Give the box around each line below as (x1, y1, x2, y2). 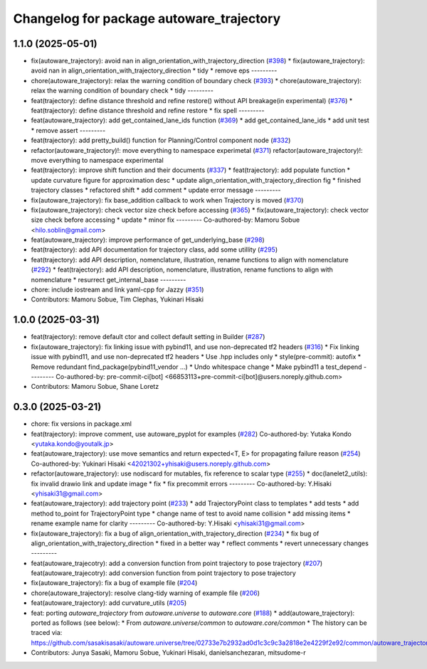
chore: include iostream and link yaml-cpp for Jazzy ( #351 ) (31, 285, 204, 294)
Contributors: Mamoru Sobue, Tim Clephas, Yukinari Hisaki (31, 295, 204, 304)
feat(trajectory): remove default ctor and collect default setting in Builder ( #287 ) (31, 333, 265, 341)
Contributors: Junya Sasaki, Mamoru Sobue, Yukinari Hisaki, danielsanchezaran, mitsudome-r (31, 648, 306, 657)
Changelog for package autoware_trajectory (13, 11, 281, 26)
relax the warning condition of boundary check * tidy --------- (31, 86, 213, 95)
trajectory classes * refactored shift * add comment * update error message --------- (31, 186, 281, 195)
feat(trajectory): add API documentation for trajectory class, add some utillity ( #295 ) (31, 245, 278, 254)
